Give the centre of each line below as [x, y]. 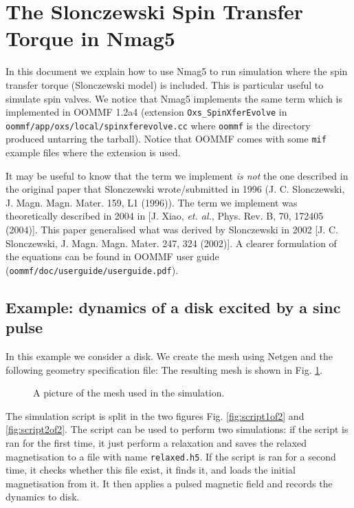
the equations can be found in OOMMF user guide [112, 256]
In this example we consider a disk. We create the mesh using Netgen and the [169, 356]
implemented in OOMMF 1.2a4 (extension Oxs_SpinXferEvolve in [146, 112]
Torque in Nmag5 [90, 38]
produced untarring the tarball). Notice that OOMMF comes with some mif [166, 139]
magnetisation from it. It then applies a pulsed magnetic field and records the [169, 483]
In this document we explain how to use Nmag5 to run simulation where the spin [177, 71]
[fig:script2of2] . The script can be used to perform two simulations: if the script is [177, 429]
